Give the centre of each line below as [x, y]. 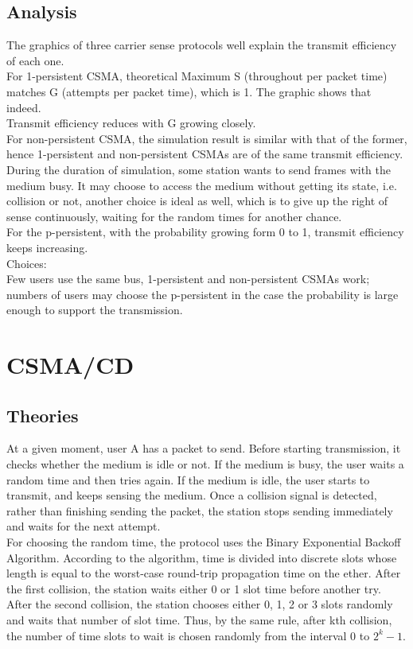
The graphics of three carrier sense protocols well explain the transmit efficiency [202, 45]
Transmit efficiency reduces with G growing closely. [131, 123]
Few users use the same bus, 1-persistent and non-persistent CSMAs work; [188, 279]
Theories [43, 415]
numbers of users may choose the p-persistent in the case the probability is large [203, 294]
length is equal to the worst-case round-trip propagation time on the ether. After [204, 573]
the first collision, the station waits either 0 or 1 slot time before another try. [194, 588]
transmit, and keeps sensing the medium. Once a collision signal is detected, [192, 495]
